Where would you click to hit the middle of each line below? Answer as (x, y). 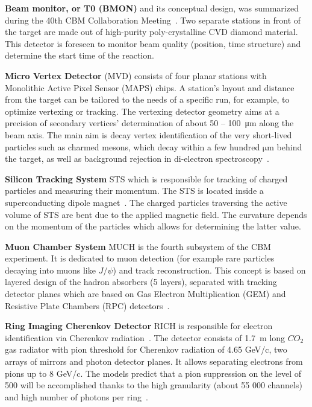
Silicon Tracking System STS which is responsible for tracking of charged (146, 178)
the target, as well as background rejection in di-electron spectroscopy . (137, 159)
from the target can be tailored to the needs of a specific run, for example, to (147, 99)
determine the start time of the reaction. (80, 55)
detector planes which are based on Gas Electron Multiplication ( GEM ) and (145, 294)
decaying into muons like (50, 270)
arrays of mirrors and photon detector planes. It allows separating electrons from (154, 361)
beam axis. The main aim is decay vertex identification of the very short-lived (148, 134)
